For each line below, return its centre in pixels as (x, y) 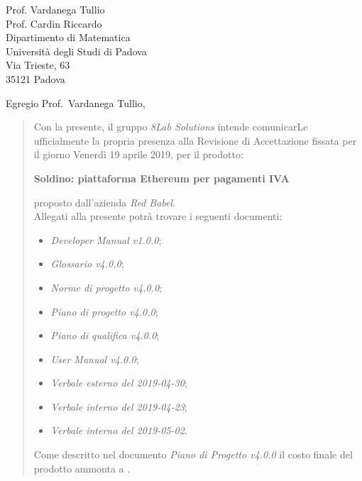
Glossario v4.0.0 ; (87, 264)
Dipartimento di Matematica (68, 37)
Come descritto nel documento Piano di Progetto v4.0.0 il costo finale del (193, 454)
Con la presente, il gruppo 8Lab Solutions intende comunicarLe (171, 127)
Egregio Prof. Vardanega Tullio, (76, 103)
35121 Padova (35, 78)
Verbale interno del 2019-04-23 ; (119, 406)
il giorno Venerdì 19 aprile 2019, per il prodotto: (138, 154)
